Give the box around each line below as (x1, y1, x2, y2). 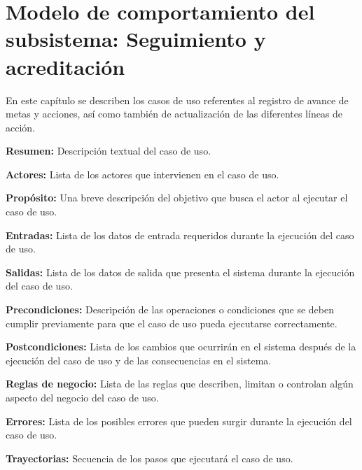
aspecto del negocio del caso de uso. (6, 390, 159, 404)
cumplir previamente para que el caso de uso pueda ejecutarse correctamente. (6, 315, 337, 330)
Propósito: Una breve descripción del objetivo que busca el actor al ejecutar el (6, 190, 348, 205)
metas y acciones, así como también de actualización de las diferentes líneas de (6, 106, 343, 121)
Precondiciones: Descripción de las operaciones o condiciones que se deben (6, 302, 334, 317)
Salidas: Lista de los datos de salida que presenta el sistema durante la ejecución (6, 264, 355, 279)
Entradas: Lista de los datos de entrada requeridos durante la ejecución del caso (6, 227, 354, 242)
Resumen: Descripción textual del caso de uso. (6, 143, 211, 158)
